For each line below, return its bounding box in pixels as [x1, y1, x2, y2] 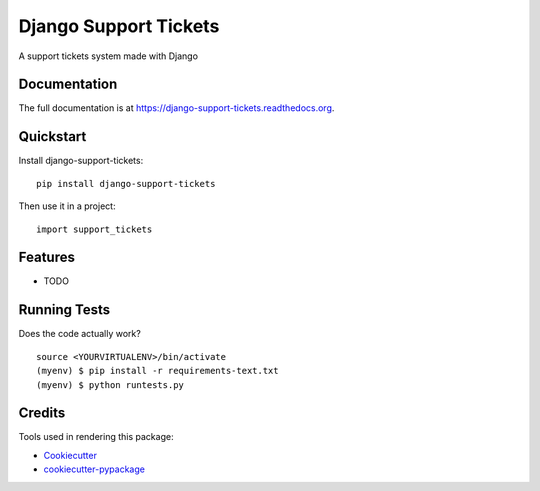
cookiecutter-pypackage [43, 463, 145, 475]
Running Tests [18, 301, 110, 319]
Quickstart [18, 128, 87, 145]
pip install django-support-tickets [36, 178, 216, 189]
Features [18, 249, 75, 266]
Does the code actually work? [18, 328, 142, 340]
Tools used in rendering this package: [18, 431, 174, 443]
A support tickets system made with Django [18, 50, 199, 62]
